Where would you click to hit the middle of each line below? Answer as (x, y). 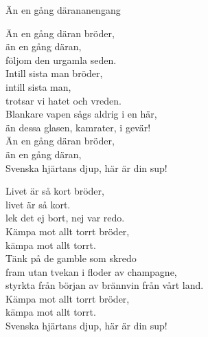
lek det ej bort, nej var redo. (65, 218)
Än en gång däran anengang (63, 10)
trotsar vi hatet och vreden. (63, 100)
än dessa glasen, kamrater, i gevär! (78, 127)
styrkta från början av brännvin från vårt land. (105, 285)
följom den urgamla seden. (61, 59)
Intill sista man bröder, (54, 73)
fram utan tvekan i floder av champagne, (91, 271)
